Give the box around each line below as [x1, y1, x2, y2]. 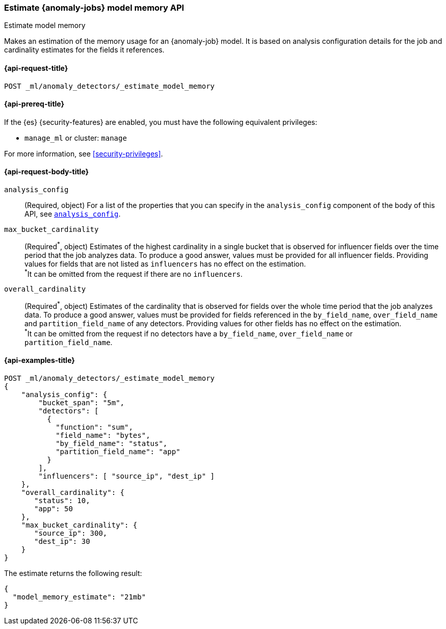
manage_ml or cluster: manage [24, 133, 127, 142]
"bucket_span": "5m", [38, 398, 125, 407]
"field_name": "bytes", [56, 431, 150, 439]
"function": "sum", [56, 423, 133, 431]
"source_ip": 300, [34, 529, 108, 537]
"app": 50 [34, 504, 73, 513]
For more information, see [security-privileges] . [4, 149, 163, 158]
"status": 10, [34, 496, 90, 505]
